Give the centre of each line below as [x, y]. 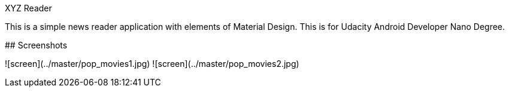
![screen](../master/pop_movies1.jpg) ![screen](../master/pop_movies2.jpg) [152, 64]
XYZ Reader [28, 8]
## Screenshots [36, 45]
